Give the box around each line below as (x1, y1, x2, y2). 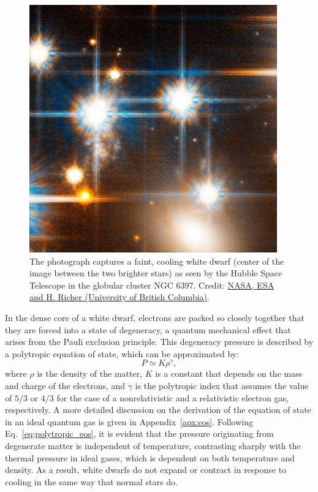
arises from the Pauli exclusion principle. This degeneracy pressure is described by (5, 335, 314, 348)
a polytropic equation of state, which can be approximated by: (5, 347, 240, 360)
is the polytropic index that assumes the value (135, 379, 309, 392)
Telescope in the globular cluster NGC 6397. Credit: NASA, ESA (29, 278, 274, 291)
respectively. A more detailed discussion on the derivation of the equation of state (5, 403, 311, 416)
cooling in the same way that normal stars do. (5, 475, 178, 488)
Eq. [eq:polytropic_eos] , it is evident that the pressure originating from (5, 427, 274, 440)
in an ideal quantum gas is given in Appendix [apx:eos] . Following (5, 415, 253, 428)
